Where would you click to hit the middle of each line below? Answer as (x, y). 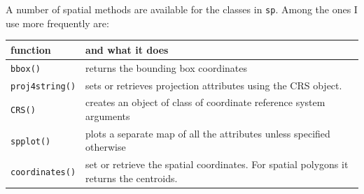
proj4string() (43, 86)
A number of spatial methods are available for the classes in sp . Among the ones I (182, 9)
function (31, 49)
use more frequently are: (57, 23)
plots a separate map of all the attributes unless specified (208, 133)
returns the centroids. (132, 178)
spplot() (31, 141)
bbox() (26, 69)
